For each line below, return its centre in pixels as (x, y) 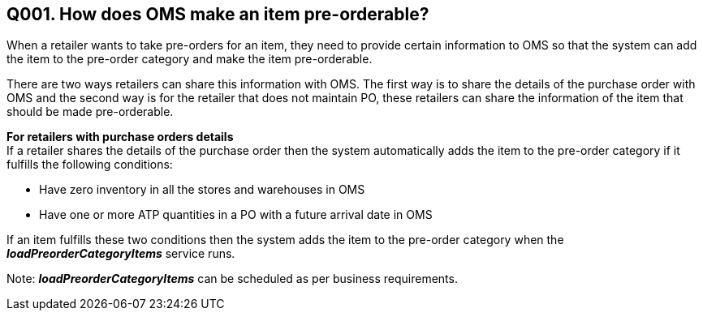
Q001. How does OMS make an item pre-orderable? (218, 14)
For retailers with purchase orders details (120, 137)
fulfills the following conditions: (90, 165)
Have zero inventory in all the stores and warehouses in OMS (202, 190)
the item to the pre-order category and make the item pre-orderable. (190, 59)
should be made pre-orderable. (90, 112)
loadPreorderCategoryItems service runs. (121, 254)
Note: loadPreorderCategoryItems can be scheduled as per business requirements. (232, 279)
